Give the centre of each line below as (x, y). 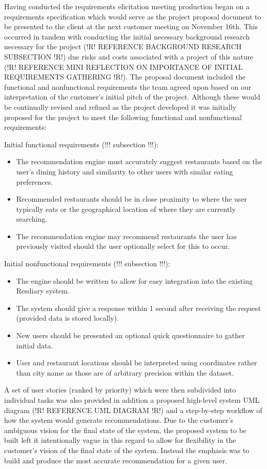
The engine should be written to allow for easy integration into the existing (134, 280)
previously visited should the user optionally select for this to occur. (123, 246)
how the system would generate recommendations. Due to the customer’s (119, 420)
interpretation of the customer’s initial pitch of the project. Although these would (132, 97)
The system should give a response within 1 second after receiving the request (138, 308)
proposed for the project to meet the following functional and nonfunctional (123, 117)
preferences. (35, 181)
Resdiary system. (43, 291)
